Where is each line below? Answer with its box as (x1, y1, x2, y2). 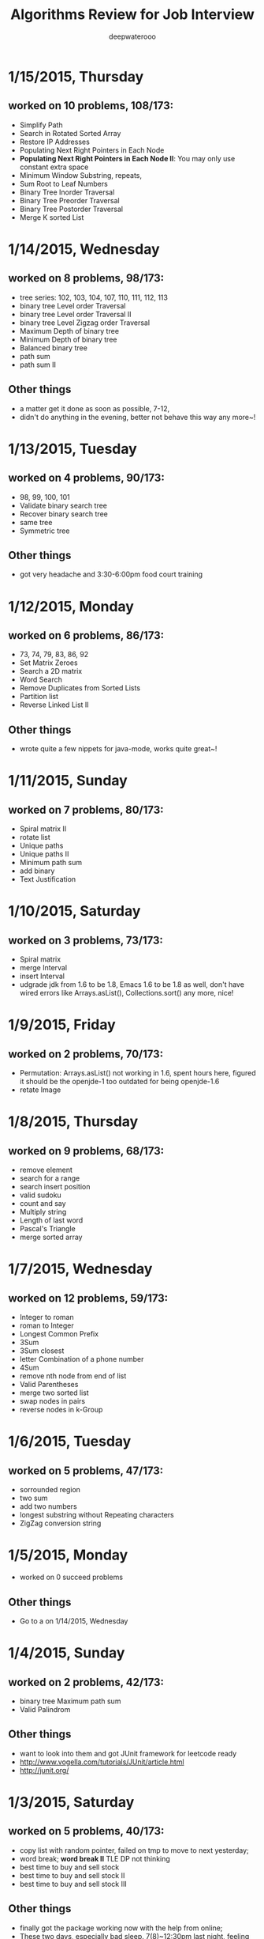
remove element (19, 1165, 73, 1175)
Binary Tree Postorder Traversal (19, 204, 124, 214)
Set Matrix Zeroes (19, 658, 78, 667)
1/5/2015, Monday (8, 1546, 128, 1564)
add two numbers (19, 1502, 77, 1511)
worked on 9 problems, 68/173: (8, 1144, 165, 1158)
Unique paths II (19, 849, 69, 859)
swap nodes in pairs (19, 1397, 85, 1406)
